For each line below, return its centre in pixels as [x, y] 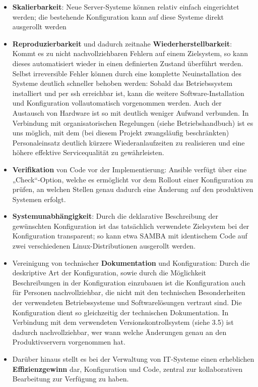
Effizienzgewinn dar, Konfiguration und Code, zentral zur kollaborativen [127, 369]
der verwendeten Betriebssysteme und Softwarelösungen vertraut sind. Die [127, 302]
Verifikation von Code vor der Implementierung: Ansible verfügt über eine [130, 169]
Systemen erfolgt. [39, 199]
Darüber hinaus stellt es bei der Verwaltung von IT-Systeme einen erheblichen [133, 359]
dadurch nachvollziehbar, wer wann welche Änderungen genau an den [119, 332]
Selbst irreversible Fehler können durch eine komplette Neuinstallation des [127, 73]
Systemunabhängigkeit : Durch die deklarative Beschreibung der [115, 216]
